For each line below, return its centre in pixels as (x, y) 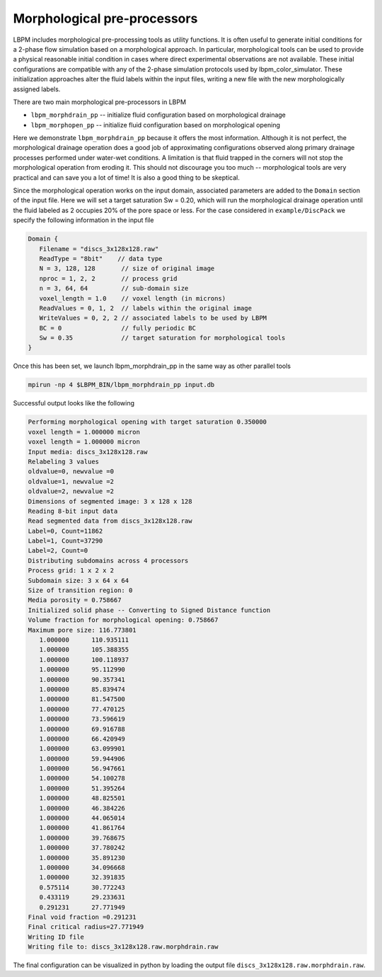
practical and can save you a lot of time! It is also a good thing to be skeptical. (126, 178)
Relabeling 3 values (63, 461)
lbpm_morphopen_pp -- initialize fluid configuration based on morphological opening (156, 125)
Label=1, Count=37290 (65, 541)
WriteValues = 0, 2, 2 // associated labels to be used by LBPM (153, 318)
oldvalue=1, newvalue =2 (71, 481)
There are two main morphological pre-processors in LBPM (100, 102)
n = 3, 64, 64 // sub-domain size (114, 289)
